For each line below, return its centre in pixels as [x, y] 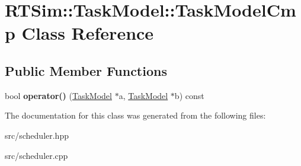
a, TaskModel [143, 95]
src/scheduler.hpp [37, 135]
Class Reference [88, 33]
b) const [189, 95]
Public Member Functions [86, 70]
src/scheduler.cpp [36, 155]
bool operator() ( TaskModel [58, 95]
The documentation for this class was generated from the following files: [135, 115]
